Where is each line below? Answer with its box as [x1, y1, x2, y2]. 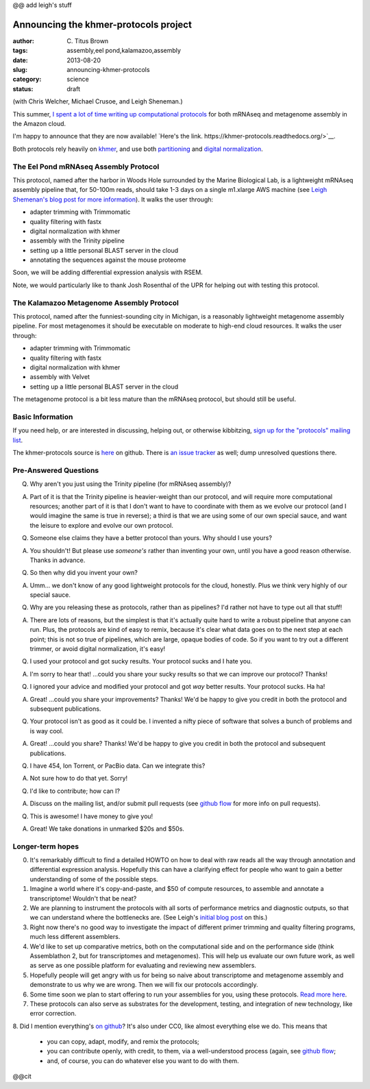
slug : [12, 66, 27, 74]
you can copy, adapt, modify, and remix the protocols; [47, 1038, 200, 1046]
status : [12, 84, 34, 93]
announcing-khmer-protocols [66, 66, 150, 74]
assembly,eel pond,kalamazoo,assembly [66, 47, 182, 55]
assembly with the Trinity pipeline [29, 236, 125, 245]
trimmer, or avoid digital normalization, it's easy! [29, 645, 166, 653]
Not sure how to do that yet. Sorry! [29, 774, 128, 783]
